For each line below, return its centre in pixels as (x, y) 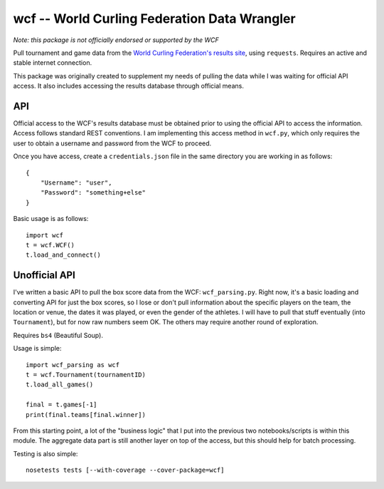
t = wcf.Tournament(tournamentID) (86, 375)
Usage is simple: (37, 349)
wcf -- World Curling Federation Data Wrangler (154, 19)
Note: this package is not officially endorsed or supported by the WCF (116, 40)
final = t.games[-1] (62, 405)
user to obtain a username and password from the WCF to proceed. (112, 143)
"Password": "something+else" (93, 193)
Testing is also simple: (46, 453)
